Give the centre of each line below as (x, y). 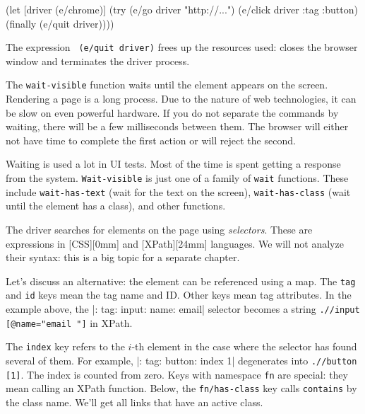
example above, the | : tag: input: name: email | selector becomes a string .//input (183, 309)
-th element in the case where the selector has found (244, 346)
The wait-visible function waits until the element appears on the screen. (167, 85)
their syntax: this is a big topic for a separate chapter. (123, 257)
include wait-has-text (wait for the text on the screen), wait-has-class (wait (178, 191)
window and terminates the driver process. (98, 61)
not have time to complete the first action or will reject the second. (151, 140)
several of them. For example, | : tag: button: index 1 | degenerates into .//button (181, 361)
